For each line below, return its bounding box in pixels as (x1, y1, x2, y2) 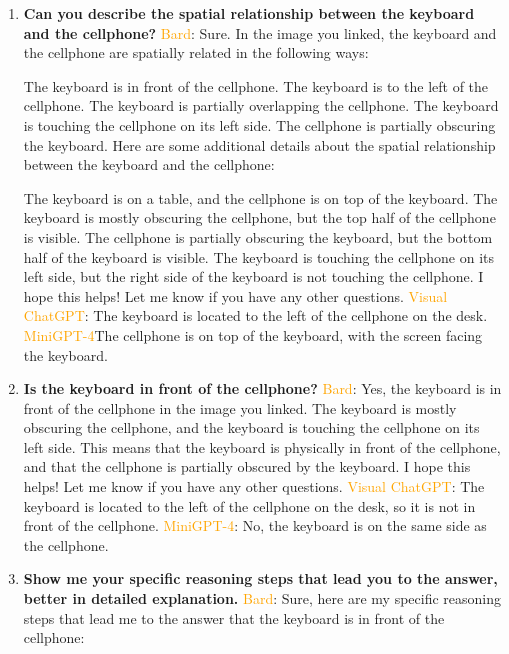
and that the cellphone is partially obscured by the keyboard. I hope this (23, 456, 471, 477)
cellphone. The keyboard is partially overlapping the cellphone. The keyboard (23, 95, 499, 116)
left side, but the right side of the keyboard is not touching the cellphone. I (23, 266, 484, 287)
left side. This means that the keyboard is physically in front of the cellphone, (23, 436, 501, 457)
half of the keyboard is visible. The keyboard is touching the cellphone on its (23, 246, 494, 267)
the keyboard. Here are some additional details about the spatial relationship (23, 134, 496, 155)
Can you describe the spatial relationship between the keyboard (23, 3, 475, 23)
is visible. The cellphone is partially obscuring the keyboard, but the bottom (23, 226, 493, 247)
